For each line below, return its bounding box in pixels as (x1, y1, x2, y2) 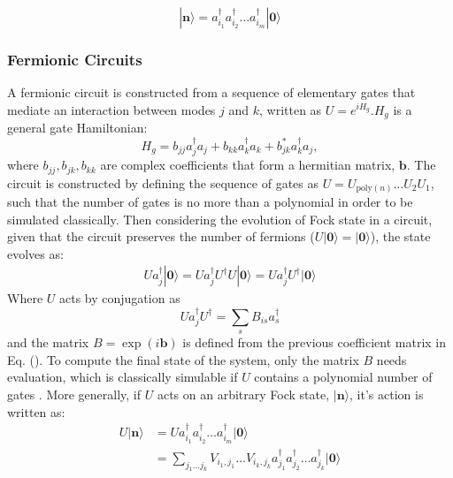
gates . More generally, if (7, 385, 142, 404)
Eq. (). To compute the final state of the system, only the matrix (7, 350, 359, 368)
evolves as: (7, 244, 64, 262)
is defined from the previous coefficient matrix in (182, 333, 447, 352)
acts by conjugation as (58, 289, 180, 307)
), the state (370, 227, 431, 246)
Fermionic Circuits (7, 48, 142, 70)
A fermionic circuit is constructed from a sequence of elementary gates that (7, 83, 416, 102)
